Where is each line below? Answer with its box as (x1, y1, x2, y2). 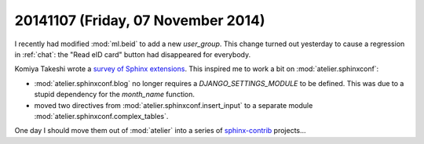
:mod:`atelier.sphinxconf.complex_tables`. (34, 111, 169, 121)
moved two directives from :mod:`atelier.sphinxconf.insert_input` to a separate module (34, 100, 313, 110)
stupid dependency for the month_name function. (34, 90, 196, 99)
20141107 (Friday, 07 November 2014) (14, 12, 265, 29)
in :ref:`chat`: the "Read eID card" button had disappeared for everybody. (14, 49, 251, 59)
